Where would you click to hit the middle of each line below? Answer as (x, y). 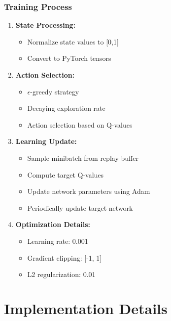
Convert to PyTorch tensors (69, 58)
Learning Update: (46, 141)
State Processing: (46, 25)
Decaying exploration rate (66, 108)
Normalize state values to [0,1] (73, 41)
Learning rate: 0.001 (58, 241)
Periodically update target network (80, 207)
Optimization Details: (53, 224)
